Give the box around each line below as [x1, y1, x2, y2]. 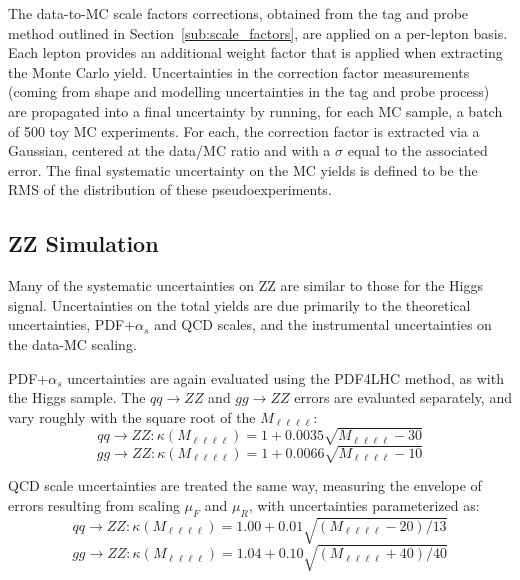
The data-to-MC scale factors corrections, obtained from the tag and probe [8, 3, 469, 23]
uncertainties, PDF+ [8, 314, 136, 335]
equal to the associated [347, 140, 488, 161]
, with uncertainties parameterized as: [248, 494, 480, 515]
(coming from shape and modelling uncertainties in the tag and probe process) [8, 81, 490, 102]
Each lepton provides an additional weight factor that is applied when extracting [8, 42, 503, 63]
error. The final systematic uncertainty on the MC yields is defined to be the [8, 159, 478, 180]
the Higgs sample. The [8, 387, 146, 408]
